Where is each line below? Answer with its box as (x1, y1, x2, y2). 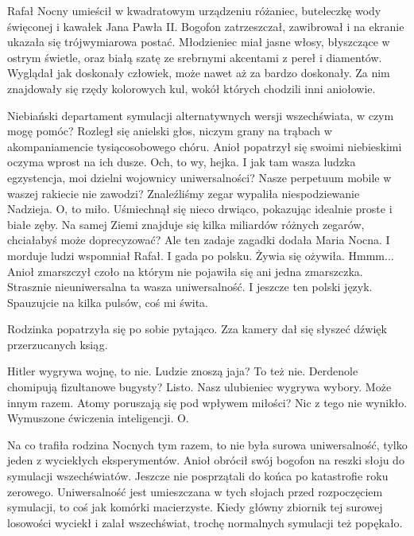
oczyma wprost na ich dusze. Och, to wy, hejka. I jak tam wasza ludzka (7, 153, 356, 170)
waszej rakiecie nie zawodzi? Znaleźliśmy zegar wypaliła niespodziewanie (7, 184, 360, 201)
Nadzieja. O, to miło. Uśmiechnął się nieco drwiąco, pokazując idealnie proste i (7, 200, 393, 217)
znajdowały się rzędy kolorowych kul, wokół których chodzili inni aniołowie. (7, 80, 376, 96)
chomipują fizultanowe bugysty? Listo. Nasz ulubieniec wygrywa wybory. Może (7, 379, 392, 395)
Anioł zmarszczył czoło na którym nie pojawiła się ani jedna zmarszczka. (7, 262, 363, 279)
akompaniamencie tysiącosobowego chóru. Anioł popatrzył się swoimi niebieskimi (7, 138, 402, 154)
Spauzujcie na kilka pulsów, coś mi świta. (7, 293, 209, 310)
